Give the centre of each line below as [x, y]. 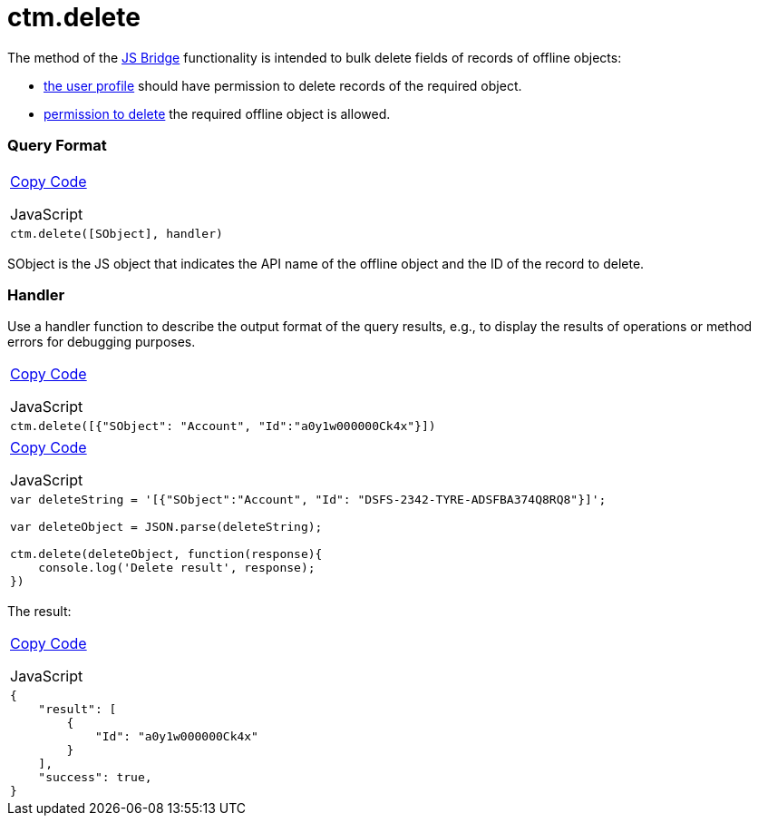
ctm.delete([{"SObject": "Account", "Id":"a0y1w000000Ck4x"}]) [223, 426]
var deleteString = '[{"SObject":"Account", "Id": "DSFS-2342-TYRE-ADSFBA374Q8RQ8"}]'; [308, 500]
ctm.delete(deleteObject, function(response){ [166, 554]
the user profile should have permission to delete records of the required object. [283, 85]
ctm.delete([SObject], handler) [117, 233]
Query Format [57, 146]
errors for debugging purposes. [102, 342]
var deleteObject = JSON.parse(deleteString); [166, 527]
